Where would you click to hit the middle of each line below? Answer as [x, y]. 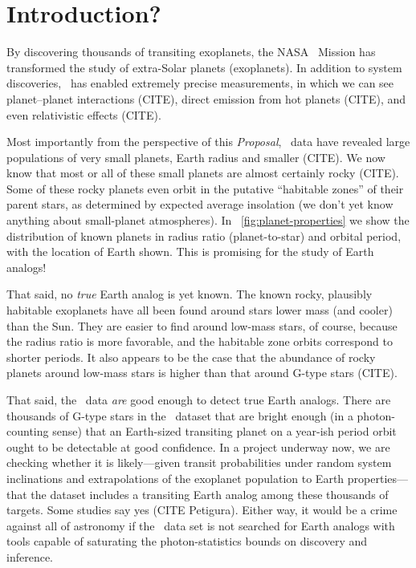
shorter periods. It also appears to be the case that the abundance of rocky [191, 357]
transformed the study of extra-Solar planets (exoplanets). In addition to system [204, 67]
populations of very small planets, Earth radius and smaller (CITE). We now [196, 157]
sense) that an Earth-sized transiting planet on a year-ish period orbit [224, 431]
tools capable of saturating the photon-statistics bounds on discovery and [187, 541]
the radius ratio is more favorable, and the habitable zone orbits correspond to [200, 341]
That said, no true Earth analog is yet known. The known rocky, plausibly [190, 294]
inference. [30, 556]
